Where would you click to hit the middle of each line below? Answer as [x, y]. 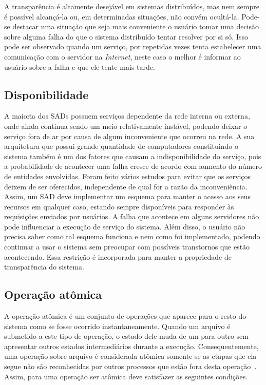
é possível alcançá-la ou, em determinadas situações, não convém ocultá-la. [122, 16]
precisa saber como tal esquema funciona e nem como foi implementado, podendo [132, 236]
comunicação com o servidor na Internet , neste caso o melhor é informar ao [122, 56]
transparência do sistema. [44, 267]
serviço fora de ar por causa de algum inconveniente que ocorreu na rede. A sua [129, 136]
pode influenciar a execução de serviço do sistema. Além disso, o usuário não [125, 226]
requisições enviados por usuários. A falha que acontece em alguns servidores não [132, 216]
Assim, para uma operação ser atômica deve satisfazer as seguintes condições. [126, 376]
